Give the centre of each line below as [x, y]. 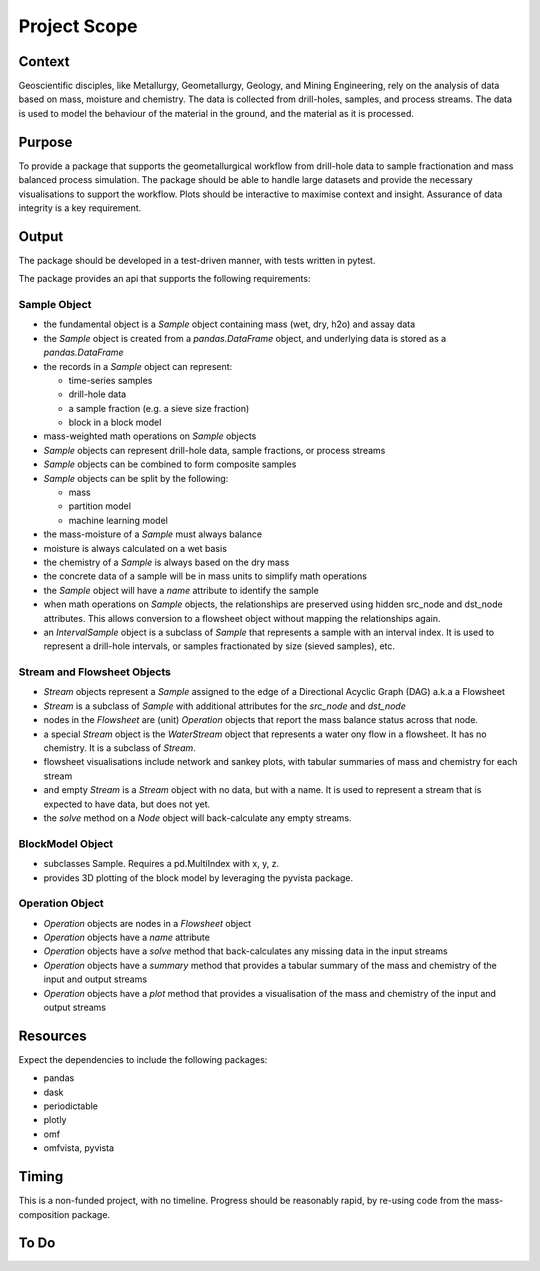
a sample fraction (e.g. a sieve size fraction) [159, 408]
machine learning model [118, 520]
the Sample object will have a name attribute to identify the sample [181, 590]
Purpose [45, 141]
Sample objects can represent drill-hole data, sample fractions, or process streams [214, 450]
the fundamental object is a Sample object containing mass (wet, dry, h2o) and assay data [229, 324]
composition [44, 1214]
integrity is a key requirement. [80, 207]
